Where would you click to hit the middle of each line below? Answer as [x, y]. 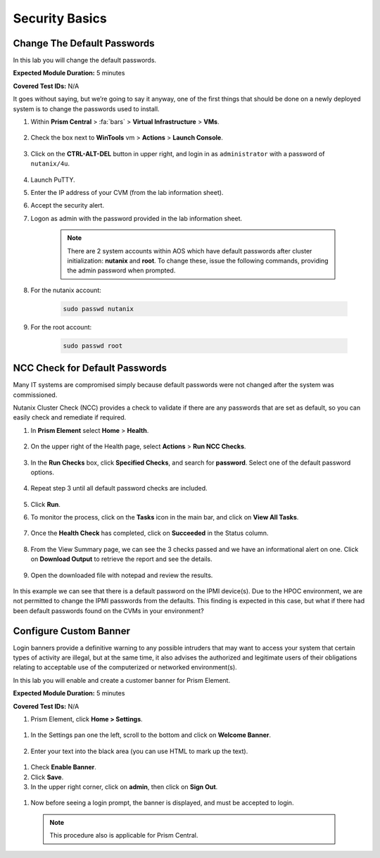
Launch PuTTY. [53, 179]
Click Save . [47, 777]
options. [43, 472]
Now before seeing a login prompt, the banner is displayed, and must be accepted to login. [162, 803]
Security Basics [60, 18]
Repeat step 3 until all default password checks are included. [119, 488]
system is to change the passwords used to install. [86, 108]
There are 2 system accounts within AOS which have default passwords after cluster [190, 251]
